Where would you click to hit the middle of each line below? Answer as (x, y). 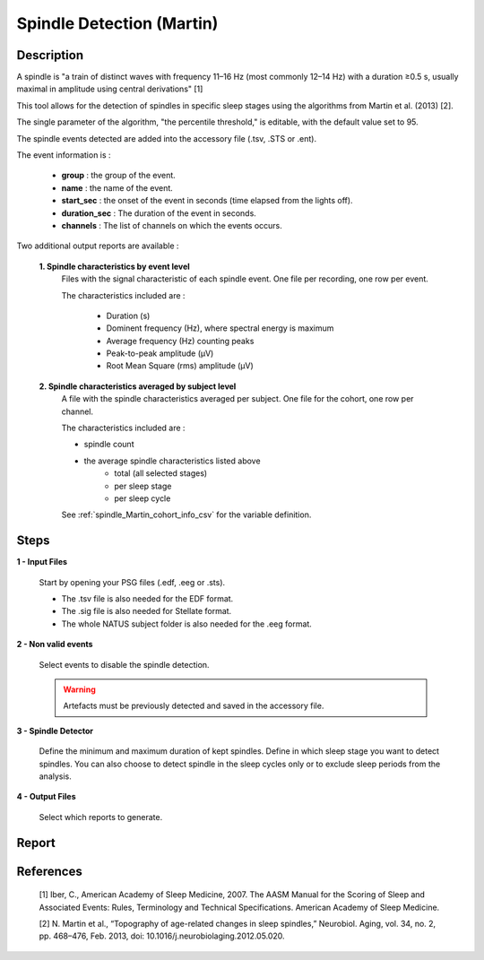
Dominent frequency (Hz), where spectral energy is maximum (220, 328)
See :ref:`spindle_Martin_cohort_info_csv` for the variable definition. (186, 515)
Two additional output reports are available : (98, 246)
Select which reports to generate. (101, 817)
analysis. (55, 776)
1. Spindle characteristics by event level (114, 266)
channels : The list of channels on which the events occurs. (172, 225)
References (49, 871)
